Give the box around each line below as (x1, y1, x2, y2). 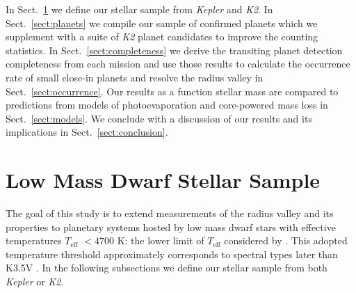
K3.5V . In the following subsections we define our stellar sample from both (6, 260, 327, 275)
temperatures (6, 233, 62, 248)
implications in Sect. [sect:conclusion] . (6, 125, 168, 139)
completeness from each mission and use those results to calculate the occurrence (6, 56, 350, 71)
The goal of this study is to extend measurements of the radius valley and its (6, 206, 334, 221)
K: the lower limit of (117, 233, 204, 248)
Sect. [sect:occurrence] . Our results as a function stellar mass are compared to (6, 84, 339, 98)
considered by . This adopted (224, 233, 348, 248)
